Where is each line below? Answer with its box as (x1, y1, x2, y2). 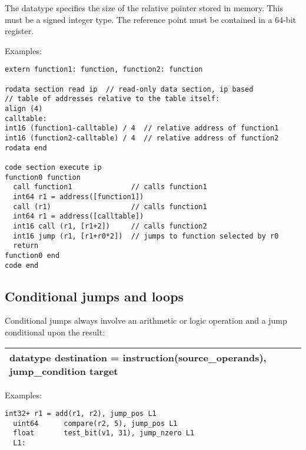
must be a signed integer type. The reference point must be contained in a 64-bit (5, 13, 296, 25)
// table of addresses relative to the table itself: (5, 95, 220, 103)
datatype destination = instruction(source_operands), (9, 350, 267, 364)
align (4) (5, 105, 43, 113)
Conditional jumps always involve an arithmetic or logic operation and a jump (5, 314, 287, 327)
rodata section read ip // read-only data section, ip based (5, 85, 254, 93)
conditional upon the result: (5, 325, 105, 338)
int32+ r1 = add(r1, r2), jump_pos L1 (5, 409, 157, 418)
